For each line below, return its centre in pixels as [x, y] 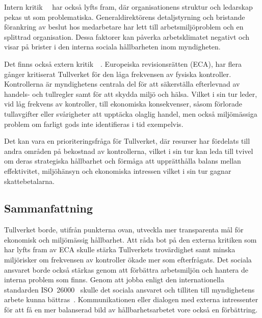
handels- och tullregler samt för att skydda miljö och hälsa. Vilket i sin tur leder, [131, 94]
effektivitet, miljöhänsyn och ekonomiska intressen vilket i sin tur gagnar [118, 170]
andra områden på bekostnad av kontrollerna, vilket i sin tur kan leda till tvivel [129, 151]
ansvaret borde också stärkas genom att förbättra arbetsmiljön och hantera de [126, 269]
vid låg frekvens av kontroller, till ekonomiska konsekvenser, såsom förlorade [123, 104]
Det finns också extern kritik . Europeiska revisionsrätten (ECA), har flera [123, 63]
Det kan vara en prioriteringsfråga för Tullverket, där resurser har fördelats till [127, 141]
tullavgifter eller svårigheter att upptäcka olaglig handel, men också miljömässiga [131, 113]
